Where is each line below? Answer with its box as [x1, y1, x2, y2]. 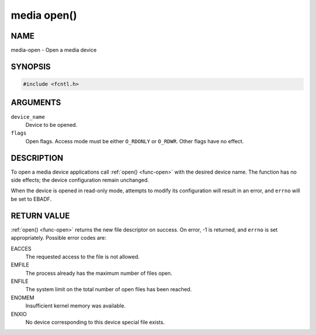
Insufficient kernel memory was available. [25, 302, 126, 309]
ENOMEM [11, 294, 35, 301]
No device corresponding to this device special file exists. [25, 319, 165, 326]
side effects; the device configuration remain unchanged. [11, 177, 149, 184]
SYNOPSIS [11, 61, 51, 71]
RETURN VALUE [11, 210, 70, 220]
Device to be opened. [25, 121, 77, 128]
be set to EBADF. [11, 195, 52, 202]
